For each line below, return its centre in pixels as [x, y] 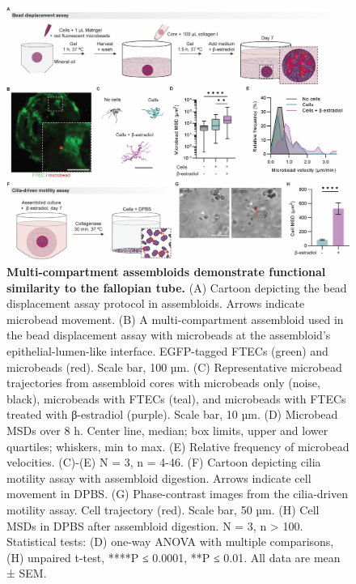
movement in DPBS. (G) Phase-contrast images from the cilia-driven [177, 494]
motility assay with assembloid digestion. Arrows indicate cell [159, 477]
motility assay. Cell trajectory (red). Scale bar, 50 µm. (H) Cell [163, 509]
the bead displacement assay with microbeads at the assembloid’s [169, 335]
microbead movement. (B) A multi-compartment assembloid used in [175, 319]
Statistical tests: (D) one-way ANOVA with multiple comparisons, [170, 541]
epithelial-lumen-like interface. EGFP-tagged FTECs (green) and [167, 351]
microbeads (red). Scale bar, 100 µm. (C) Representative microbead [174, 367]
